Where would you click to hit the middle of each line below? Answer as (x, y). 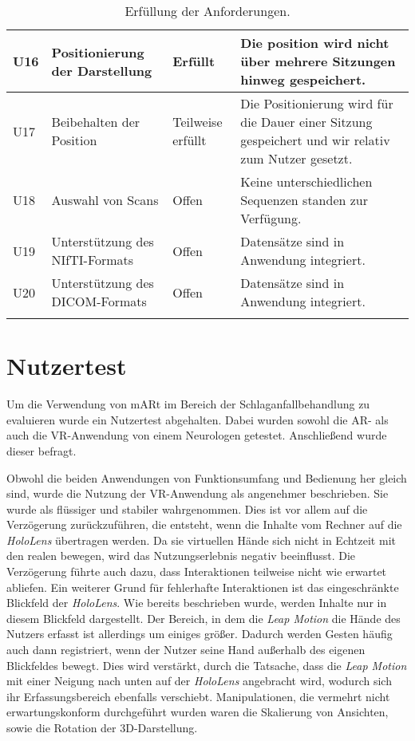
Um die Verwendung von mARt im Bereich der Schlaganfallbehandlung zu (188, 404)
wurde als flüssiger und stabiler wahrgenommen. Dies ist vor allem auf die (187, 508)
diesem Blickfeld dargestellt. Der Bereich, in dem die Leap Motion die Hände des (204, 618)
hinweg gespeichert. (303, 79)
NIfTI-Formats (93, 260)
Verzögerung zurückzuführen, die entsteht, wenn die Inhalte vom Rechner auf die (204, 524)
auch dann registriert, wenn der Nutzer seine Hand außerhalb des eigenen (186, 650)
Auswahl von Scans (105, 200)
